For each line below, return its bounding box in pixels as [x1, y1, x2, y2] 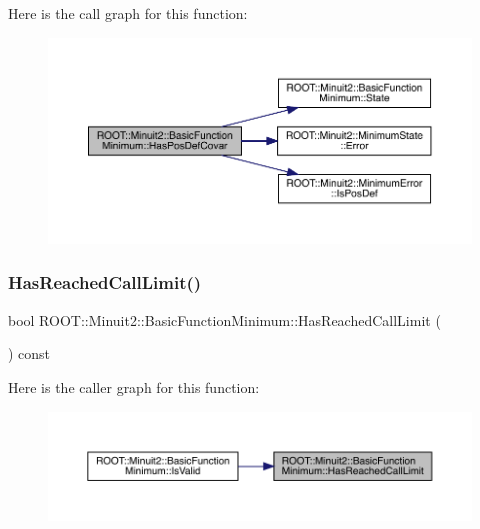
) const [8, 343, 51, 364]
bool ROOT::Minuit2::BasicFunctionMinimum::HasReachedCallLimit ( [8, 309, 441, 330]
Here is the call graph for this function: [8, 3, 248, 23]
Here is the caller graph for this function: [8, 376, 260, 397]
